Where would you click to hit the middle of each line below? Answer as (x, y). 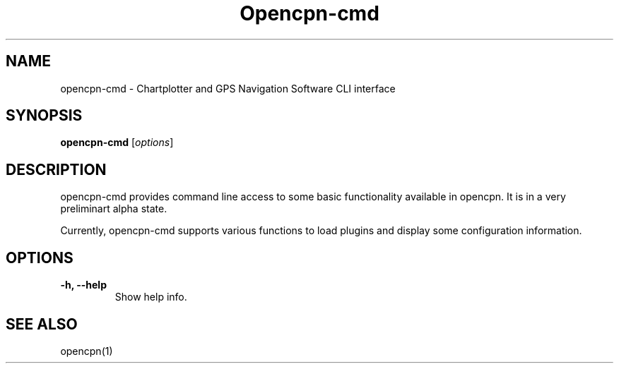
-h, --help (83, 285)
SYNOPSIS (44, 116)
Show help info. (151, 297)
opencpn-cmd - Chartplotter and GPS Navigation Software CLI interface (228, 88)
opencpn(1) (87, 351)
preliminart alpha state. (114, 209)
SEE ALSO (42, 324)
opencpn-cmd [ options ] (117, 143)
